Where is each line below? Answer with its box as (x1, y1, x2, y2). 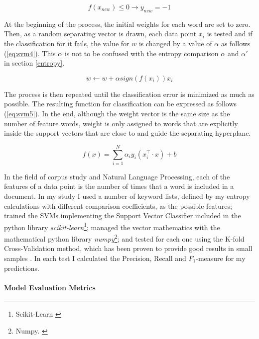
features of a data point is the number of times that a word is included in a (4, 181, 234, 191)
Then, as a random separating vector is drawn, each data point (4, 28, 197, 39)
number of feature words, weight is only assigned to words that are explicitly (4, 118, 238, 128)
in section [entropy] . (4, 58, 65, 68)
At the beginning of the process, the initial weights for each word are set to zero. (4, 18, 251, 29)
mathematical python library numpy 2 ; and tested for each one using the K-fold (4, 232, 245, 244)
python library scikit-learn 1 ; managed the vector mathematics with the (4, 220, 220, 232)
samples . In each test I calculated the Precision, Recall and (4, 253, 186, 263)
